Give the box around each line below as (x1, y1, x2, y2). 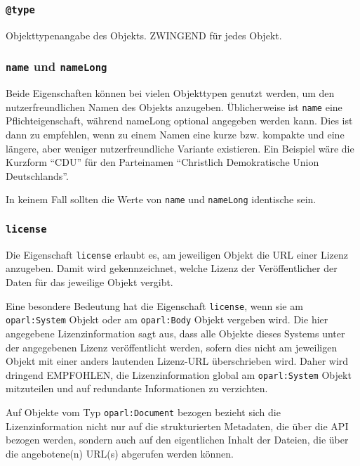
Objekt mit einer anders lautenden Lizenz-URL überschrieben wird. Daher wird (6, 354, 349, 368)
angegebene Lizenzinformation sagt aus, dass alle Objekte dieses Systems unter (6, 325, 345, 340)
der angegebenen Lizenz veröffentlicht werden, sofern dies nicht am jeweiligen (6, 339, 338, 354)
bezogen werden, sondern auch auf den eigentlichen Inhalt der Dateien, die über (6, 432, 349, 447)
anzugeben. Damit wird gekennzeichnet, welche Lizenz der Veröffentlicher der (6, 261, 338, 276)
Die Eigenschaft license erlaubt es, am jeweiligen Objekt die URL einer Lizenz (6, 247, 349, 261)
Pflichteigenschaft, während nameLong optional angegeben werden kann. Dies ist (6, 113, 353, 128)
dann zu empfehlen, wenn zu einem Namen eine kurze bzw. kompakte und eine (6, 127, 345, 141)
